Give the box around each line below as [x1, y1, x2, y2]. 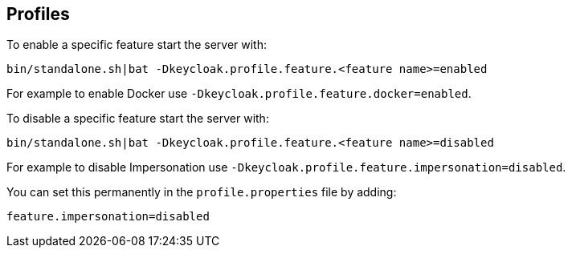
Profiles [6, 4, 70, 24]
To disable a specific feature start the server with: [6, 111, 269, 126]
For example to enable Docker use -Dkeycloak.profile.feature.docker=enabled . [6, 87, 472, 101]
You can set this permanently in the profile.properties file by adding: [6, 185, 397, 200]
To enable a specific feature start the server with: [6, 38, 267, 52]
